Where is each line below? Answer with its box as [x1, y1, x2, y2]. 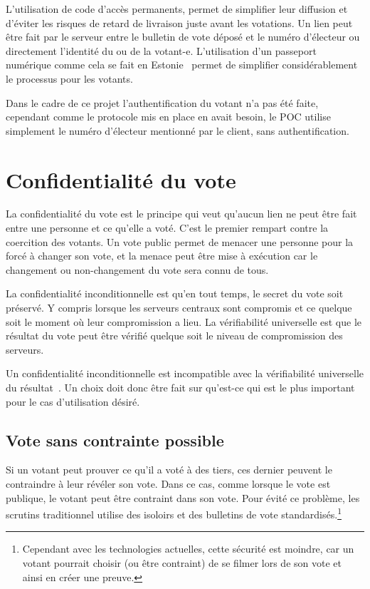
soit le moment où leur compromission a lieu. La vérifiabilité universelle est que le [6, 314, 362, 329]
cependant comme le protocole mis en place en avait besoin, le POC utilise [6, 109, 331, 124]
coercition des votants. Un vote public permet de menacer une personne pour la [6, 234, 354, 249]
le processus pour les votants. [6, 71, 133, 86]
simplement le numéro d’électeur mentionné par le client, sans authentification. [6, 123, 349, 138]
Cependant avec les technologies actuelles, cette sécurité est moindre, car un [22, 541, 354, 556]
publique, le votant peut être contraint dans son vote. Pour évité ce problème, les [6, 490, 360, 505]
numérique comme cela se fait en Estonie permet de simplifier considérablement [6, 57, 358, 72]
